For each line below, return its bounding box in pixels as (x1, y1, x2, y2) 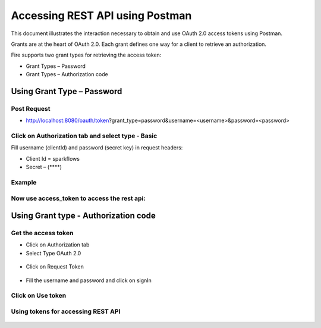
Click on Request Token (26, 263, 84, 270)
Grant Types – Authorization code (26, 71, 108, 78)
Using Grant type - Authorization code (11, 211, 156, 221)
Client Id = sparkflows (26, 155, 80, 162)
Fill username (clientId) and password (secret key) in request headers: (11, 144, 183, 151)
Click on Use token (11, 292, 67, 300)
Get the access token (11, 229, 74, 238)
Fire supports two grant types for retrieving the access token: (11, 51, 162, 59)
